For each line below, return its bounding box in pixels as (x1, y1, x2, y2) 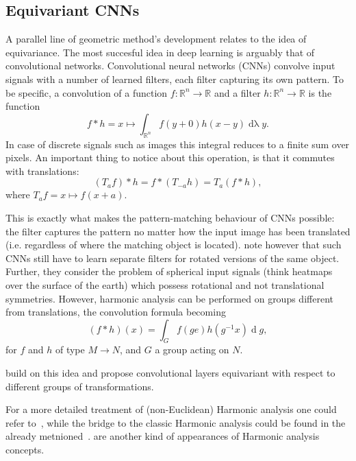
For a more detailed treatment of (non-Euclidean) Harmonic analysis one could (5, 402, 337, 416)
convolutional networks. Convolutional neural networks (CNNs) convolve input (5, 58, 335, 73)
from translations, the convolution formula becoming (5, 305, 226, 319)
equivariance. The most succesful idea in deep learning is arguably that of (5, 45, 315, 59)
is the (308, 85, 332, 99)
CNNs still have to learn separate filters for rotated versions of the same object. (5, 250, 340, 265)
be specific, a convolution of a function (5, 85, 168, 99)
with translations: (5, 163, 79, 178)
